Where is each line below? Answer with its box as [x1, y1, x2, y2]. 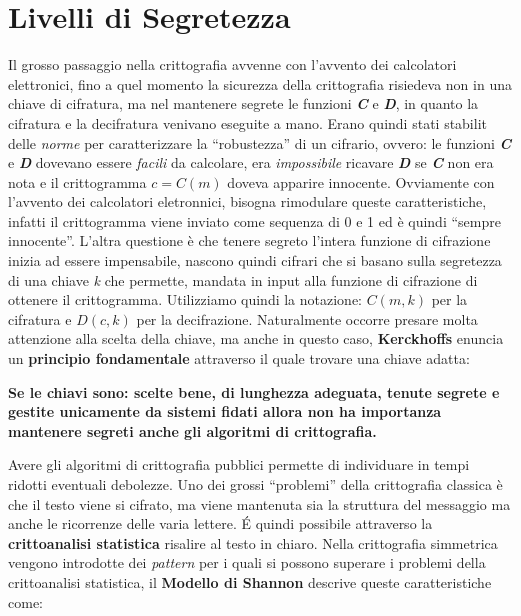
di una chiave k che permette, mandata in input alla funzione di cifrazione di [8, 269, 478, 290]
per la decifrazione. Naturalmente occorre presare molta [136, 308, 478, 329]
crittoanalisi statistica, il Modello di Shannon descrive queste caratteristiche [8, 571, 492, 592]
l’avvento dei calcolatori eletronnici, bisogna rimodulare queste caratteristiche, [8, 191, 487, 212]
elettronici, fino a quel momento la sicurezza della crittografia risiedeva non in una [8, 73, 512, 94]
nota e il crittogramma [8, 171, 147, 192]
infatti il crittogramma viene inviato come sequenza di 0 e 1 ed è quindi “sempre [8, 210, 501, 231]
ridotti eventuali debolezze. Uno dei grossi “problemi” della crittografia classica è [8, 474, 503, 494]
